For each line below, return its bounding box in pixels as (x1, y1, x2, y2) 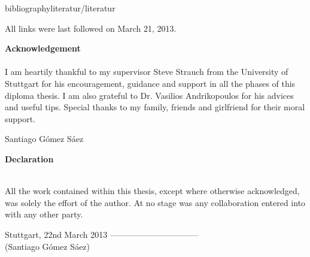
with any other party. (5, 208, 83, 220)
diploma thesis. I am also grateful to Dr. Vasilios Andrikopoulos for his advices (5, 89, 294, 101)
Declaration (5, 152, 54, 165)
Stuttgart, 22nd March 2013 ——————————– (5, 228, 198, 240)
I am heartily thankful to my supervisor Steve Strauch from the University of (5, 65, 288, 78)
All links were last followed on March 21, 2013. (5, 22, 177, 34)
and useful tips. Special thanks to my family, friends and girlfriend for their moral (5, 101, 305, 113)
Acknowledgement (5, 42, 81, 55)
